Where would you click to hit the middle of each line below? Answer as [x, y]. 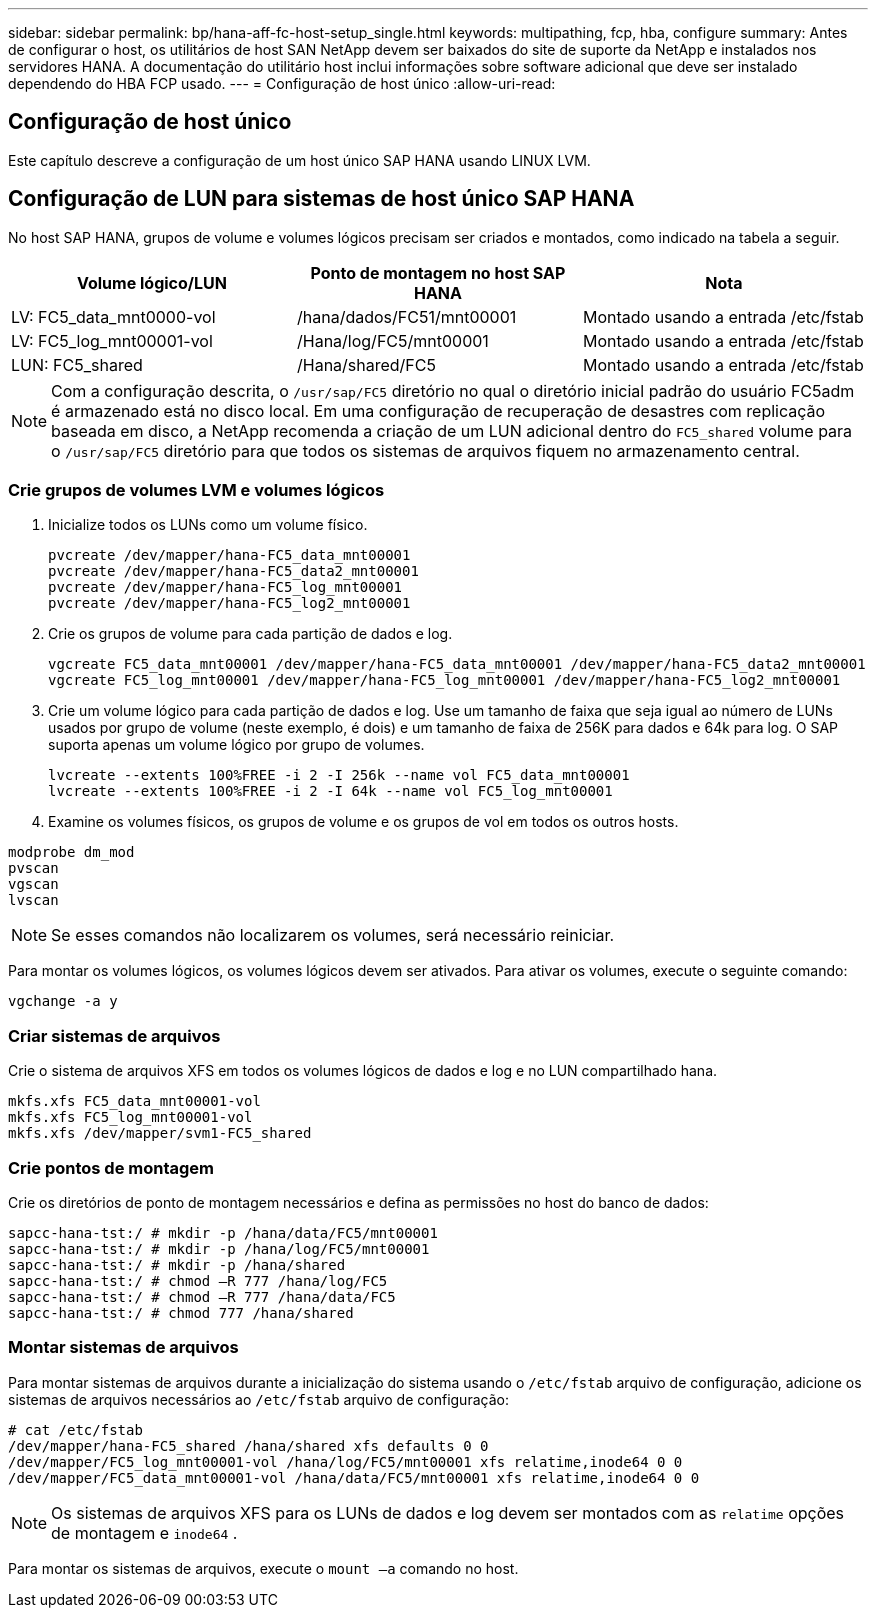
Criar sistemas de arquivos [114, 1035]
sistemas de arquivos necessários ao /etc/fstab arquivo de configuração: [258, 1399]
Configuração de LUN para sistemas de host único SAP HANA [321, 199]
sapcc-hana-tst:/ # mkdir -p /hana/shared [177, 1264]
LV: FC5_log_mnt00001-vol [112, 340]
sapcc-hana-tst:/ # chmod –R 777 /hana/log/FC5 [198, 1280]
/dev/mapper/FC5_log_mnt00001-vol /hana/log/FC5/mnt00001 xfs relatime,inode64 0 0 [345, 1461]
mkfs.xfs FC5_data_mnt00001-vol [134, 1101]
